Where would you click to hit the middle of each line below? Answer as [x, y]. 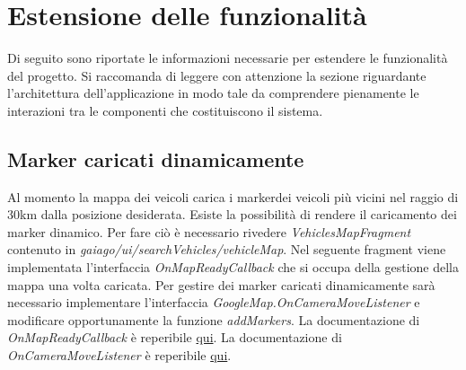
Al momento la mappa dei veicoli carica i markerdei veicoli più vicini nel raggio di [233, 196]
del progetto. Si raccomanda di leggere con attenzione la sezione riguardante [217, 75]
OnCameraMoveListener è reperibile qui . [119, 355]
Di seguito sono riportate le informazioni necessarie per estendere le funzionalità [228, 58]
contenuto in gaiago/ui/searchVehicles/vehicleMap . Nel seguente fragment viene [227, 249]
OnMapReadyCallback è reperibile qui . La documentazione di [175, 337]
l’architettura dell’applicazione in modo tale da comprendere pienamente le [213, 93]
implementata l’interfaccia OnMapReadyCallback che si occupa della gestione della [233, 267]
